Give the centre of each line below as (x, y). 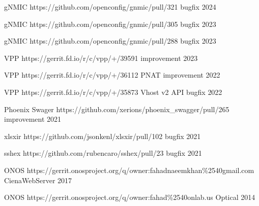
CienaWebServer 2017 (38, 180)
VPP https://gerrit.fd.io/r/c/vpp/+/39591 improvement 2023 (101, 58)
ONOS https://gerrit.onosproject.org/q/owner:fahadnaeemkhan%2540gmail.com (129, 170)
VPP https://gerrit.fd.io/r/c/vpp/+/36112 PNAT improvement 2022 (112, 75)
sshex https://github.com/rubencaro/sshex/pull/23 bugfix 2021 (103, 153)
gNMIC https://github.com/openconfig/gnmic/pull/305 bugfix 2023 (110, 24)
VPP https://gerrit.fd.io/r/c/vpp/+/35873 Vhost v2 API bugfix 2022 (113, 92)
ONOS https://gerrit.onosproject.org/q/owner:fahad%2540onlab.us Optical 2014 (130, 197)
